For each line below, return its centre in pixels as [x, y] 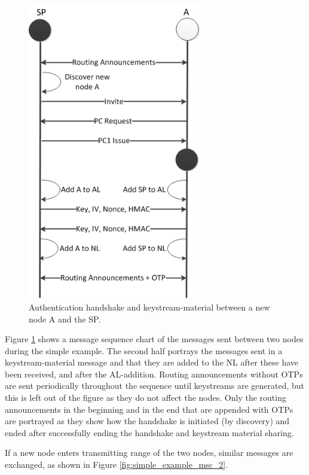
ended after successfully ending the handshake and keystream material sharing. [149, 432]
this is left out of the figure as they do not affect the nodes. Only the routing [146, 398]
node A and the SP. [65, 319]
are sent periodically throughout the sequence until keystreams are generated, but [155, 386]
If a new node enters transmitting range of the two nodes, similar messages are [149, 453]
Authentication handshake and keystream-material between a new [149, 307]
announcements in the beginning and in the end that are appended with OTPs [149, 409]
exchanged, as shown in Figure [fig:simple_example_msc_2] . [117, 465]
